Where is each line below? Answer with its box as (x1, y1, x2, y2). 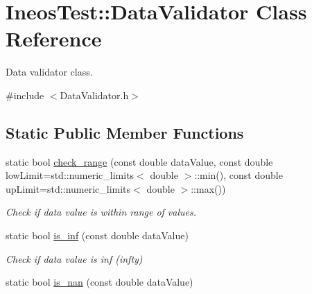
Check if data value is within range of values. (6, 205, 197, 219)
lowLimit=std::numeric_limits (6, 168, 135, 182)
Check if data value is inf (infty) (6, 251, 143, 266)
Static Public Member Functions (6, 121, 244, 143)
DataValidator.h (60, 87, 129, 102)
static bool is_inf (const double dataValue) (6, 228, 189, 243)
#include (6, 87, 44, 102)
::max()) (191, 181, 226, 196)
